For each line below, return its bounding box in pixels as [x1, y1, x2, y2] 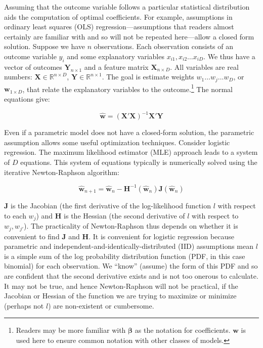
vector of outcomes [4, 61, 62, 72]
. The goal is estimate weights [102, 71, 194, 82]
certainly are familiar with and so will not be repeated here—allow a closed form [4, 31, 254, 41]
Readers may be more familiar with [16, 325, 126, 335]
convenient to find [4, 231, 60, 241]
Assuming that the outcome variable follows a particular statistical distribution [4, 2, 250, 12]
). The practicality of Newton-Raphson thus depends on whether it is [24, 221, 238, 231]
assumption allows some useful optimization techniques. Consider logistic [4, 137, 230, 147]
